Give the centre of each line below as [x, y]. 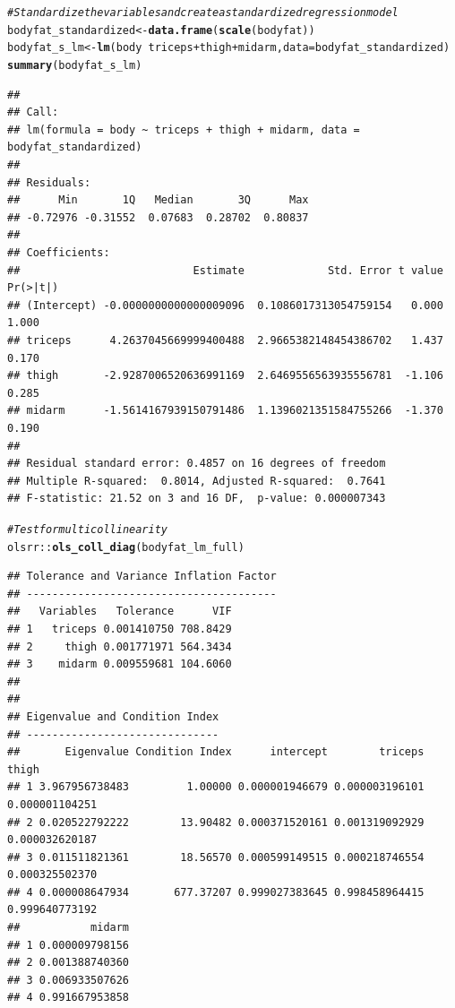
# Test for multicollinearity [87, 529]
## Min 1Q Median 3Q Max [158, 200]
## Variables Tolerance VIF [120, 612]
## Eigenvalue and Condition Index [113, 716]
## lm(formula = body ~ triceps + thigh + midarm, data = [184, 129]
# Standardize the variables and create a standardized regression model [203, 13]
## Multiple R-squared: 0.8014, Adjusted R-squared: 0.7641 [197, 481]
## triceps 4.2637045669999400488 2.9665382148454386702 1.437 [225, 340]
